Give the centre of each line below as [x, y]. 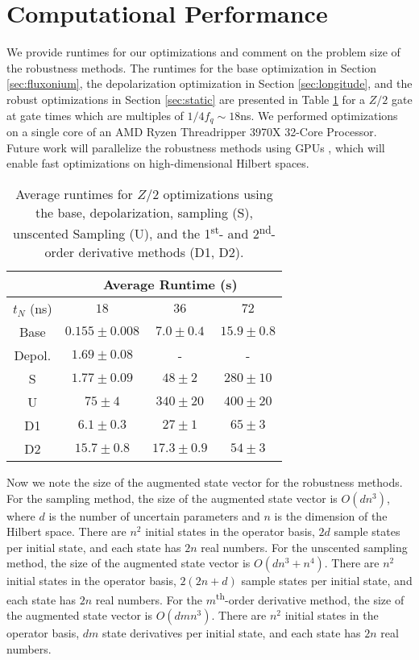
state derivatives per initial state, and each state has [231, 633]
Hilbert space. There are [66, 531]
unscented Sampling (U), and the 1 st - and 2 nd [142, 232]
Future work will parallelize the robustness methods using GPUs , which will [196, 147]
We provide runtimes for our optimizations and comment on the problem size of [203, 52]
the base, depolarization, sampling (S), [144, 212]
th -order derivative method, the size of [310, 598]
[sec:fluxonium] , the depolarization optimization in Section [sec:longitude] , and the [209, 83]
